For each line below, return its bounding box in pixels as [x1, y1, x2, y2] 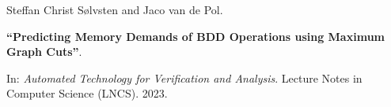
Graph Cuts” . [6, 43, 82, 60]
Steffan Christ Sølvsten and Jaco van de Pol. [6, 2, 223, 17]
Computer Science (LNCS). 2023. [6, 85, 168, 101]
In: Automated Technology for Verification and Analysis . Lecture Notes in [6, 69, 363, 86]
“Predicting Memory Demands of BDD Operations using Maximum [6, 28, 385, 44]
